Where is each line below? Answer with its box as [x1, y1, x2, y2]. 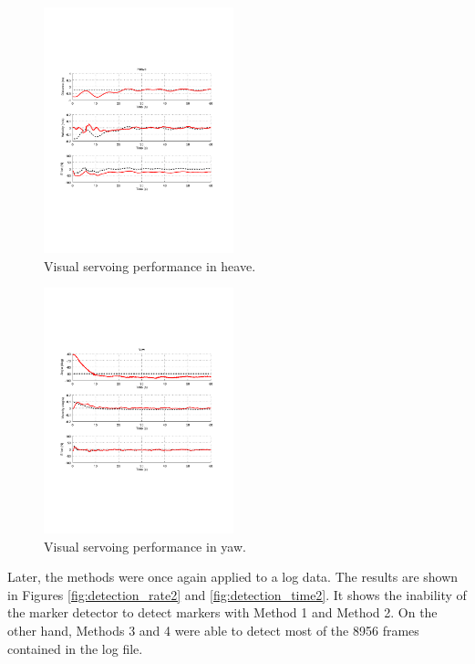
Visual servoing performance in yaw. [44, 536, 246, 555]
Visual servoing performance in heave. [44, 256, 256, 275]
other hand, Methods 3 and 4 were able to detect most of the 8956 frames [7, 621, 419, 640]
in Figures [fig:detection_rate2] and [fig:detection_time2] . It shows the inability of [7, 585, 467, 604]
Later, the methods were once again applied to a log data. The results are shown [7, 567, 459, 586]
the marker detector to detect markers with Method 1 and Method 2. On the [7, 603, 438, 622]
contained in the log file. [7, 638, 143, 658]
